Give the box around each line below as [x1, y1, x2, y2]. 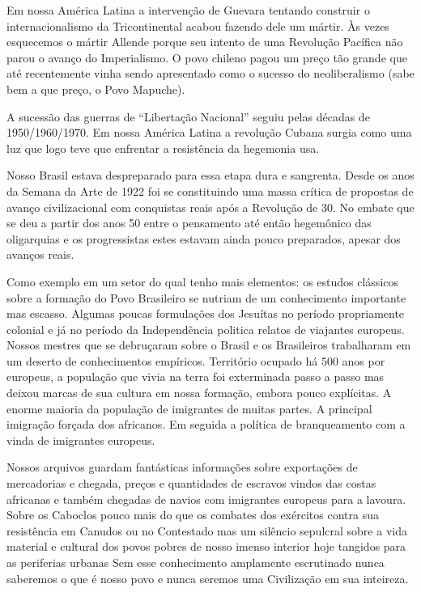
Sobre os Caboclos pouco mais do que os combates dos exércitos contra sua [6, 506, 379, 523]
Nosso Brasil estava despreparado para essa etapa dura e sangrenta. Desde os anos [6, 167, 415, 184]
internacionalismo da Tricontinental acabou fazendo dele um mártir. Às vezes [6, 17, 389, 34]
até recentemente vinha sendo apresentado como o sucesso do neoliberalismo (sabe [6, 65, 415, 82]
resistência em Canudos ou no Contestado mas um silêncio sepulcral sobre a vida [6, 522, 407, 539]
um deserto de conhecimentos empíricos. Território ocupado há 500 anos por [6, 352, 385, 369]
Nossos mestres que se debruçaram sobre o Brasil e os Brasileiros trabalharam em [6, 336, 411, 353]
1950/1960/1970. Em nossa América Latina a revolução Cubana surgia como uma [6, 124, 412, 141]
